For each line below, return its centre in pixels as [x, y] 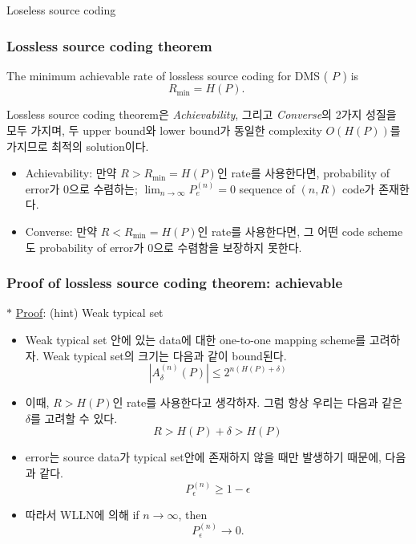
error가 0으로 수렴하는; [81, 188]
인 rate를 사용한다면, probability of [303, 173]
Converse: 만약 [61, 231]
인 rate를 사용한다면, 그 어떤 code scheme [300, 231]
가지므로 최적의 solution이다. [78, 146]
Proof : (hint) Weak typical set [89, 313]
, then [193, 514]
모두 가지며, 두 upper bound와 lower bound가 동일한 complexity [164, 130]
